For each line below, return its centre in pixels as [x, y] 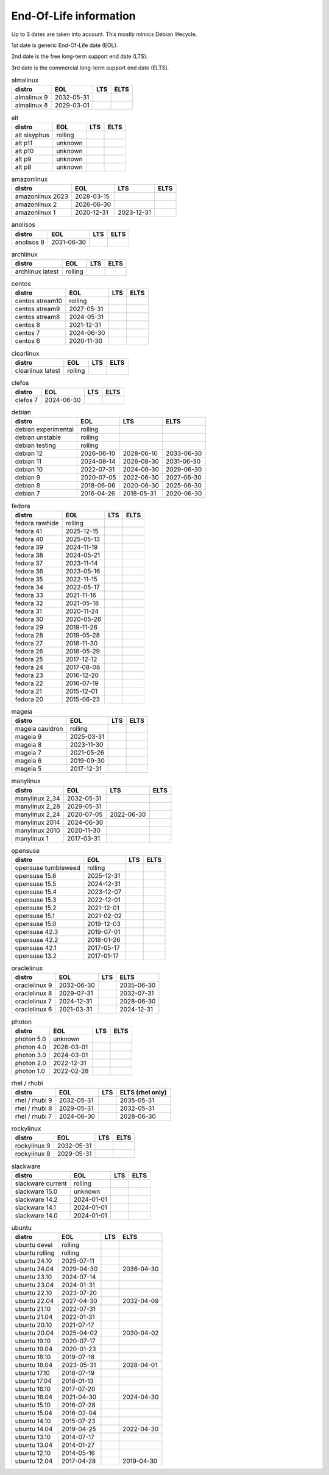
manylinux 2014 [37, 822]
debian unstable [38, 437]
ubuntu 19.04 [34, 1349]
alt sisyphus [32, 135]
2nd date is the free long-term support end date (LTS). [80, 56]
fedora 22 [29, 683]
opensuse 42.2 [37, 939]
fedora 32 [29, 603]
